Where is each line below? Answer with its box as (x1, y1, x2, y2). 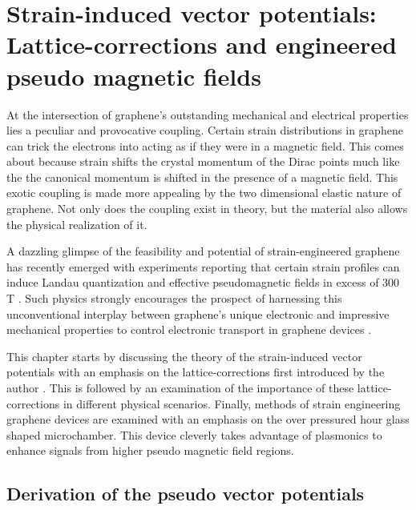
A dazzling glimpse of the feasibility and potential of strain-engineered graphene (6, 243, 400, 259)
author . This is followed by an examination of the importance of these (6, 379, 354, 396)
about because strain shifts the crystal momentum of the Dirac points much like (6, 153, 400, 170)
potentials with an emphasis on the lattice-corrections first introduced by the (6, 363, 385, 380)
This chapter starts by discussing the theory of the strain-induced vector (6, 347, 362, 364)
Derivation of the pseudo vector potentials (6, 481, 365, 506)
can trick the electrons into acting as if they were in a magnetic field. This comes (6, 137, 404, 154)
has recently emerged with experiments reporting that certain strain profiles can (6, 258, 400, 275)
